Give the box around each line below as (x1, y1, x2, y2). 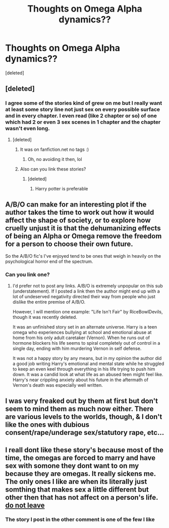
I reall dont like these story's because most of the (5, 445, 164, 454)
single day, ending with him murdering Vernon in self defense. (12, 345, 142, 351)
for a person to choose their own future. (5, 240, 134, 249)
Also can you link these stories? (20, 166, 86, 172)
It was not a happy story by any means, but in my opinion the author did (12, 355, 162, 361)
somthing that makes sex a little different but (5, 485, 149, 494)
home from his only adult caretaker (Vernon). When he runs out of (12, 335, 150, 341)
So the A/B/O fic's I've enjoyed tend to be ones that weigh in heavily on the (5, 253, 161, 259)
